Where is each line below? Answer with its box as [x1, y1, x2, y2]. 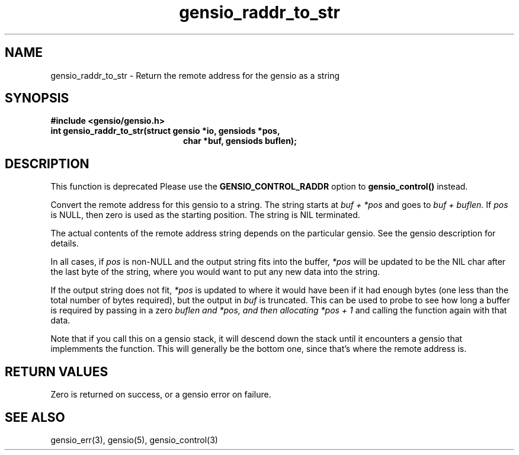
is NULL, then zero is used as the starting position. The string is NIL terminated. [50, 210, 360, 220]
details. [50, 238, 79, 249]
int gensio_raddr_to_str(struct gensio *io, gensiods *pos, [50, 126, 280, 136]
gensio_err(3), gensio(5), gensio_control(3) [50, 434, 218, 445]
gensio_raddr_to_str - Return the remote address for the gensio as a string [50, 70, 340, 81]
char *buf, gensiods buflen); [183, 136, 297, 146]
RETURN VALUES [5, 364, 108, 379]
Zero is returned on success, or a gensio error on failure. [50, 389, 271, 400]
